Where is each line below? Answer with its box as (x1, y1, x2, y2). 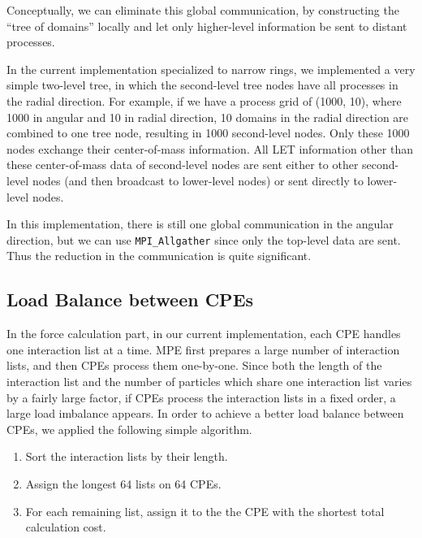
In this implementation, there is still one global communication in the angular (6, 215, 394, 232)
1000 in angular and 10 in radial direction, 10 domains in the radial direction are (6, 108, 409, 125)
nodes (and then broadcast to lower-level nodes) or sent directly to (32, 171, 364, 189)
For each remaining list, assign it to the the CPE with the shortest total (25, 502, 385, 519)
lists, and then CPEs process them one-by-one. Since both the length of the (6, 357, 382, 374)
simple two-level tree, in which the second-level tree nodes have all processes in (6, 76, 398, 93)
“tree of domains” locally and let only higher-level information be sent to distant (6, 17, 407, 34)
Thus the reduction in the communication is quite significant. (6, 247, 312, 264)
